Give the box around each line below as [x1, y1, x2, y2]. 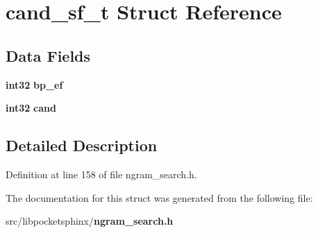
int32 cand [6, 101, 56, 115]
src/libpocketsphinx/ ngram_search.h [6, 214, 174, 228]
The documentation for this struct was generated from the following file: [6, 190, 313, 205]
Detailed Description [6, 135, 158, 156]
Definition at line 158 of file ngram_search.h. [6, 166, 197, 181]
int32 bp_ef [6, 77, 63, 92]
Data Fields [6, 44, 91, 66]
